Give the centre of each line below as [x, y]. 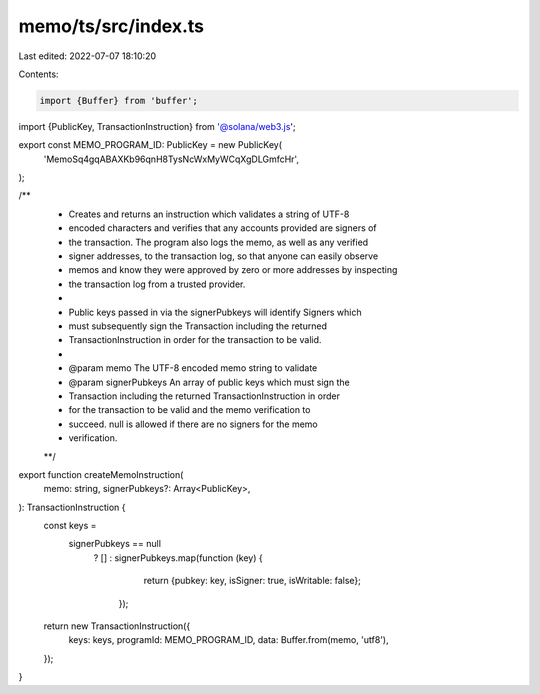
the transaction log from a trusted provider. [157, 284]
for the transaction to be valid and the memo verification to [189, 410]
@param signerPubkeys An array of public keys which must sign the [209, 382]
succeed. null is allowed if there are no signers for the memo [193, 424]
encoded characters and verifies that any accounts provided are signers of [222, 228]
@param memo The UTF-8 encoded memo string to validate [193, 368]
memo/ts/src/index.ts [111, 26]
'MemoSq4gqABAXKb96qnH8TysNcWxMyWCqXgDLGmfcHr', [171, 159]
